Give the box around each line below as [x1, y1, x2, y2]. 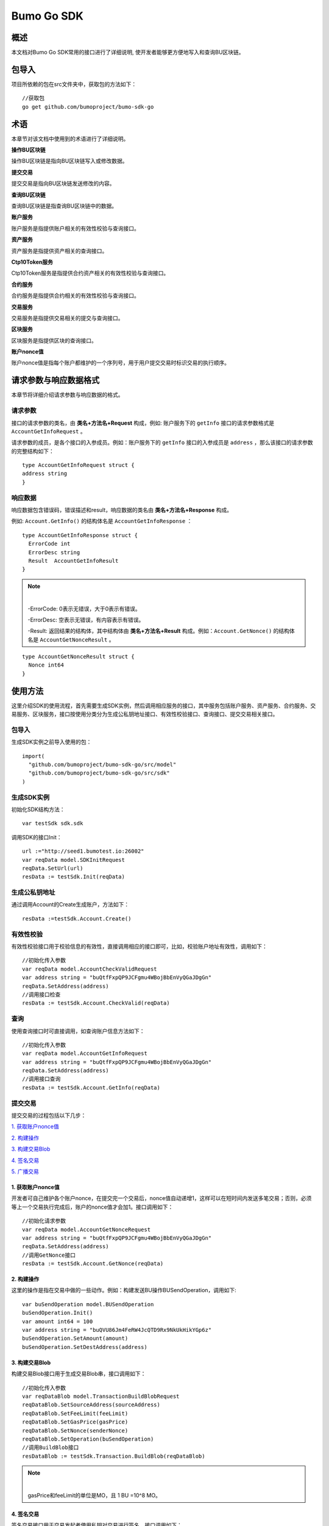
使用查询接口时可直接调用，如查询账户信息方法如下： [11, 1027, 145, 1035]
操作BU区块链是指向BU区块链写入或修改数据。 [11, 157, 128, 165]
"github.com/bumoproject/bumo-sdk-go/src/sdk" [28, 770, 170, 776]
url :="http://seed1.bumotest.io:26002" [22, 848, 144, 855]
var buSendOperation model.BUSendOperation [22, 1301, 154, 1307]
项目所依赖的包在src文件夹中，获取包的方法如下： [11, 80, 137, 88]
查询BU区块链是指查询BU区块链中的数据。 [11, 202, 118, 209]
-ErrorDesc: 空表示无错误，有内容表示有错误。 [27, 616, 144, 623]
